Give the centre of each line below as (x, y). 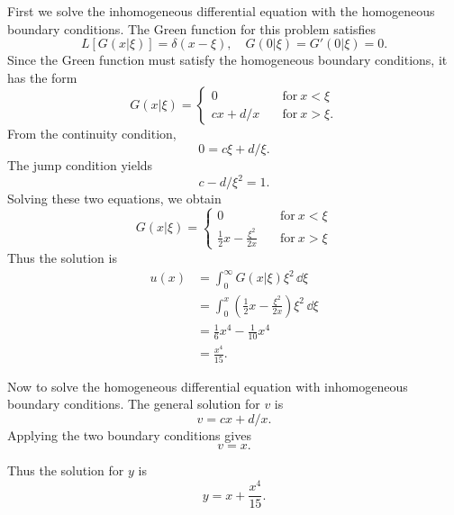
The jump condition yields (80, 164)
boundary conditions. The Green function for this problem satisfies (192, 28)
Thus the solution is (62, 257)
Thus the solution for (66, 470)
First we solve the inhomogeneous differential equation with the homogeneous (221, 11)
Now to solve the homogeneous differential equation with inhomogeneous (208, 386)
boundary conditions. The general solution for (134, 404)
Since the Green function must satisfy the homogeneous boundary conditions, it (227, 60)
